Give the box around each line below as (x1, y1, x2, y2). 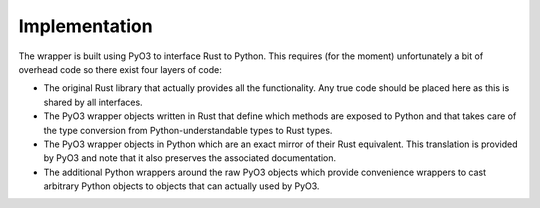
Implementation (18, 15, 154, 37)
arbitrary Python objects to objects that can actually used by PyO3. (43, 180, 320, 192)
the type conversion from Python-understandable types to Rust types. (43, 124, 333, 136)
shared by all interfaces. (43, 96, 144, 108)
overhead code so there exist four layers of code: (18, 63, 222, 75)
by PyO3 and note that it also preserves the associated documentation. (43, 152, 337, 164)
